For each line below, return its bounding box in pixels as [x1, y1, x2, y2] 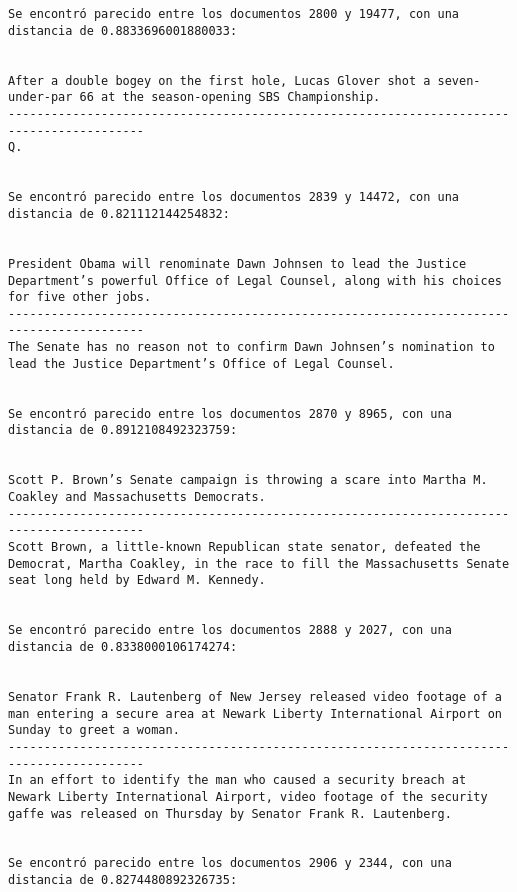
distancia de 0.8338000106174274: [8, 639, 238, 654]
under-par [8, 90, 73, 105]
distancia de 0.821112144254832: [8, 206, 230, 221]
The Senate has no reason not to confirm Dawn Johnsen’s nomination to [8, 340, 495, 355]
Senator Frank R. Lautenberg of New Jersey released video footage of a [8, 689, 502, 704]
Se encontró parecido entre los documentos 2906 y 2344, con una [8, 856, 452, 871]
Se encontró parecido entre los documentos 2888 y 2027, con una [8, 623, 452, 638]
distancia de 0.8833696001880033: [8, 23, 238, 38]
